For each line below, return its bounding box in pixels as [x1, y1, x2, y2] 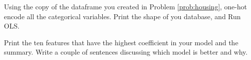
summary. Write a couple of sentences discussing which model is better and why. [4, 47, 248, 57]
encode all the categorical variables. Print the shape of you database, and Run [4, 11, 241, 21]
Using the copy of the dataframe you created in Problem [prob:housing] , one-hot [4, 1, 247, 11]
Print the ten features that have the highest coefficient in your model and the [4, 37, 239, 47]
